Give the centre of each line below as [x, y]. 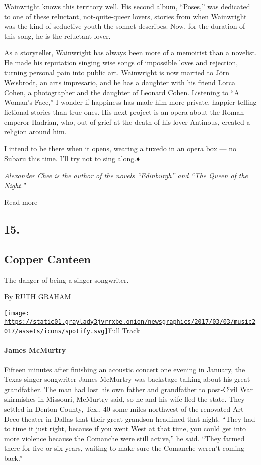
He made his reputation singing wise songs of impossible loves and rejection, [121, 62]
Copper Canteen [47, 258]
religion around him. [35, 132]
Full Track [124, 330]
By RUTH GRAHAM [38, 297]
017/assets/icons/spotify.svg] [56, 331]
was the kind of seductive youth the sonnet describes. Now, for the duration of [125, 26]
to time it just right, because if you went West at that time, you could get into [125, 429]
